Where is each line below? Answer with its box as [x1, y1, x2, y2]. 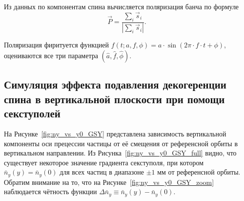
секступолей [4, 106, 61, 121]
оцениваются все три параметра [4, 50, 98, 61]
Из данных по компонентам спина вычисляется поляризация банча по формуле [4, 1, 239, 11]
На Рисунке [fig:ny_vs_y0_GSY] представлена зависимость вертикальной [4, 129, 226, 139]
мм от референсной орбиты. [157, 167, 241, 177]
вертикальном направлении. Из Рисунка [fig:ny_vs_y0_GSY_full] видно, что [4, 148, 237, 158]
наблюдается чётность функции [4, 186, 97, 197]
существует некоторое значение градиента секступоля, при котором [4, 157, 204, 167]
